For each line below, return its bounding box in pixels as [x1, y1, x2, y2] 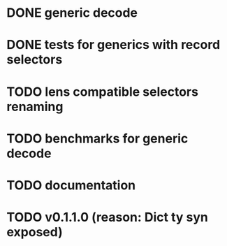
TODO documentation [6, 177, 136, 193]
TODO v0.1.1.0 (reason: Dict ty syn [6, 210, 209, 225]
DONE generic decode [6, 5, 138, 21]
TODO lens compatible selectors [6, 84, 198, 99]
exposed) [6, 224, 64, 240]
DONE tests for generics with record [6, 37, 221, 53]
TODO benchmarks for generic [6, 131, 189, 146]
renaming [6, 99, 64, 115]
